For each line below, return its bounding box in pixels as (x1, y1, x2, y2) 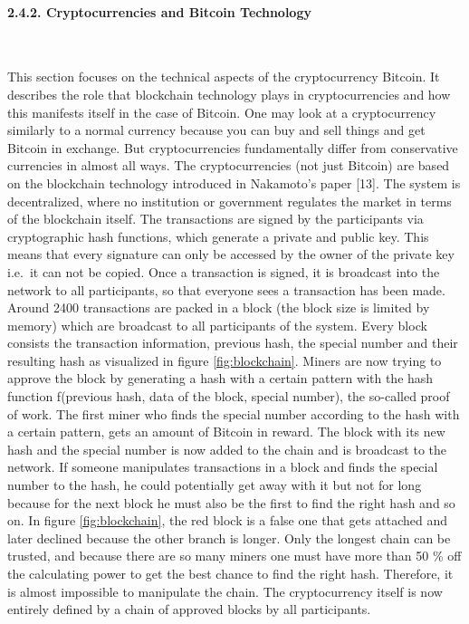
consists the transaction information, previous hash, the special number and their (7, 333, 458, 352)
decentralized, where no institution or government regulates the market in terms (7, 191, 452, 210)
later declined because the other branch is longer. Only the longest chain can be (7, 528, 451, 547)
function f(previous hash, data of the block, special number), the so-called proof (7, 387, 450, 406)
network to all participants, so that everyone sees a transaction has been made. (7, 280, 445, 299)
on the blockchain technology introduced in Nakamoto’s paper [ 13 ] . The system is (7, 173, 461, 192)
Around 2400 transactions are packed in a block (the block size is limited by (7, 298, 430, 317)
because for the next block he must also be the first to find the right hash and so (7, 493, 455, 512)
